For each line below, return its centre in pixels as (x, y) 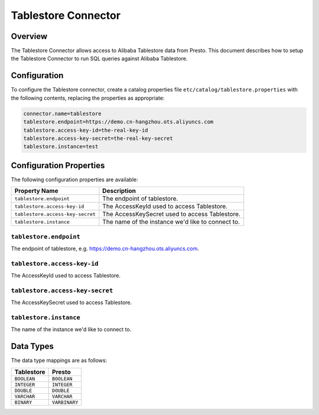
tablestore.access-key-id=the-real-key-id (86, 130)
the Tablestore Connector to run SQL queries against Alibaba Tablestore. (99, 58)
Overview (29, 36)
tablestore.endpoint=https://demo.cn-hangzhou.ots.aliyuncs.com (118, 122)
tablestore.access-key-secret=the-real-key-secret (98, 138)
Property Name (36, 191)
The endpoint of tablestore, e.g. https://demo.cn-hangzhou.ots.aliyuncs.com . (105, 249)
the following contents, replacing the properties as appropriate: (88, 98)
